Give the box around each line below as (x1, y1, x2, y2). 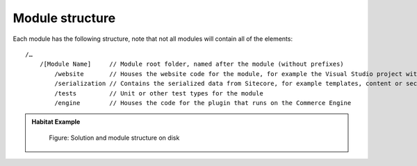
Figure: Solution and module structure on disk (49, 133, 180, 142)
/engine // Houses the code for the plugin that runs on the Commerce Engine (54, 99, 352, 107)
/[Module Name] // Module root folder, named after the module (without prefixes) (39, 60, 344, 68)
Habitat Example (31, 118, 81, 126)
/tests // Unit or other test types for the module (54, 89, 263, 97)
